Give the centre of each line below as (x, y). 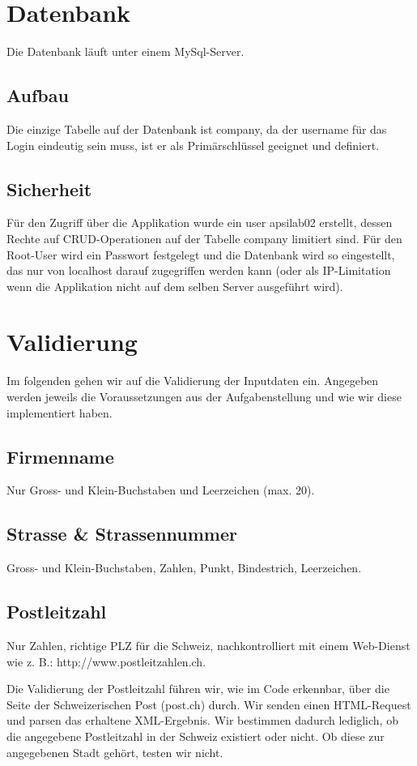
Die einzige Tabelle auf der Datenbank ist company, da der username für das (197, 128)
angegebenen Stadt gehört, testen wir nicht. (115, 752)
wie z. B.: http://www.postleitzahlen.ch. (106, 661)
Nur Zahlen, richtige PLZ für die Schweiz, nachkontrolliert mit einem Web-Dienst (208, 645)
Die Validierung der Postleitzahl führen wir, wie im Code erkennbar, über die (198, 689)
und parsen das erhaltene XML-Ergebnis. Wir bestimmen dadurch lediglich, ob (202, 720)
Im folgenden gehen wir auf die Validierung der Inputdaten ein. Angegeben (193, 381)
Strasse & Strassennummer (122, 534)
